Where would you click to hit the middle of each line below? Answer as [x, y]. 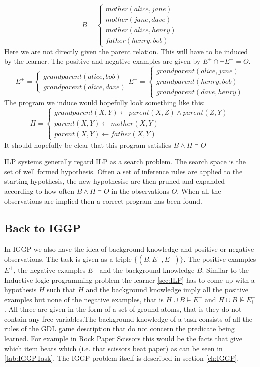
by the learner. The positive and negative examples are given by [102, 61]
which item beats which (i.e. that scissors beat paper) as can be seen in [113, 348]
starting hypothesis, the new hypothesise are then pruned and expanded [115, 181]
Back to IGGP [42, 228]
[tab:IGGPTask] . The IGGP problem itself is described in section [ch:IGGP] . [122, 358]
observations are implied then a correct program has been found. [103, 201]
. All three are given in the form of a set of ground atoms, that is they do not [123, 309]
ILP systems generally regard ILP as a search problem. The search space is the [125, 161]
